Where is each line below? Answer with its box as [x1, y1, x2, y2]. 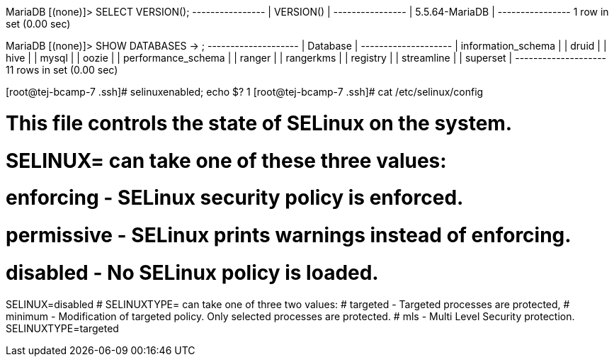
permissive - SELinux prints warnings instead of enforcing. [6, 223, 572, 247]
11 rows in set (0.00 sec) [6, 64, 118, 76]
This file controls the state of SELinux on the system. [6, 111, 513, 135]
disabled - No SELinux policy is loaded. [6, 260, 379, 285]
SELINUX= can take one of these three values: [6, 148, 447, 173]
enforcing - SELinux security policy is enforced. [6, 186, 464, 210]
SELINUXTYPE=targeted [6, 322, 119, 334]
